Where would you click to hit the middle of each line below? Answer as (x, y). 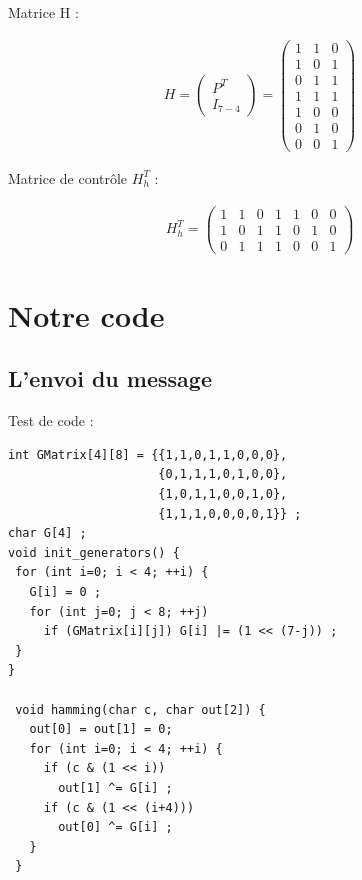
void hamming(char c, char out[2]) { (140, 709)
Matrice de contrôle (68, 177)
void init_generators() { (94, 552)
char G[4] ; (47, 533)
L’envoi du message (110, 378)
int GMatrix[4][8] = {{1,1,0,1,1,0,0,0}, (148, 454)
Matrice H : (43, 12)
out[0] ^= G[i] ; (115, 827)
